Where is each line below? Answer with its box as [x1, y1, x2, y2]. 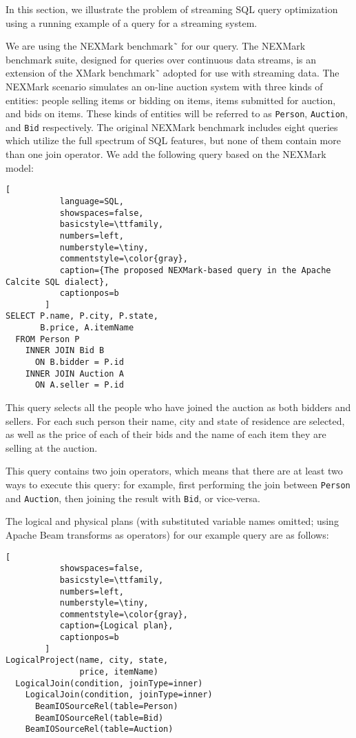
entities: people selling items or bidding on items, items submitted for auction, [6, 92, 336, 107]
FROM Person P [15, 334, 80, 344]
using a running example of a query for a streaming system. [6, 15, 258, 30]
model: [6, 160, 34, 174]
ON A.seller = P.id [34, 380, 124, 390]
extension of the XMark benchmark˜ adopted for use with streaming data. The [6, 66, 339, 80]
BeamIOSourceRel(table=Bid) [34, 712, 164, 723]
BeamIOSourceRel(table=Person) [34, 701, 178, 712]
